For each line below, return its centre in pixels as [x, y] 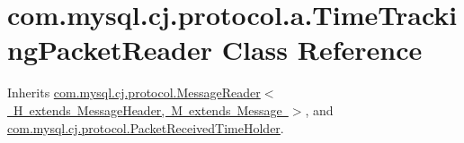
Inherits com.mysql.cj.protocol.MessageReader [134, 93]
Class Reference [322, 50]
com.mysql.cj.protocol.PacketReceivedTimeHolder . [146, 127]
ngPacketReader [110, 50]
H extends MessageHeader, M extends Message [147, 109]
